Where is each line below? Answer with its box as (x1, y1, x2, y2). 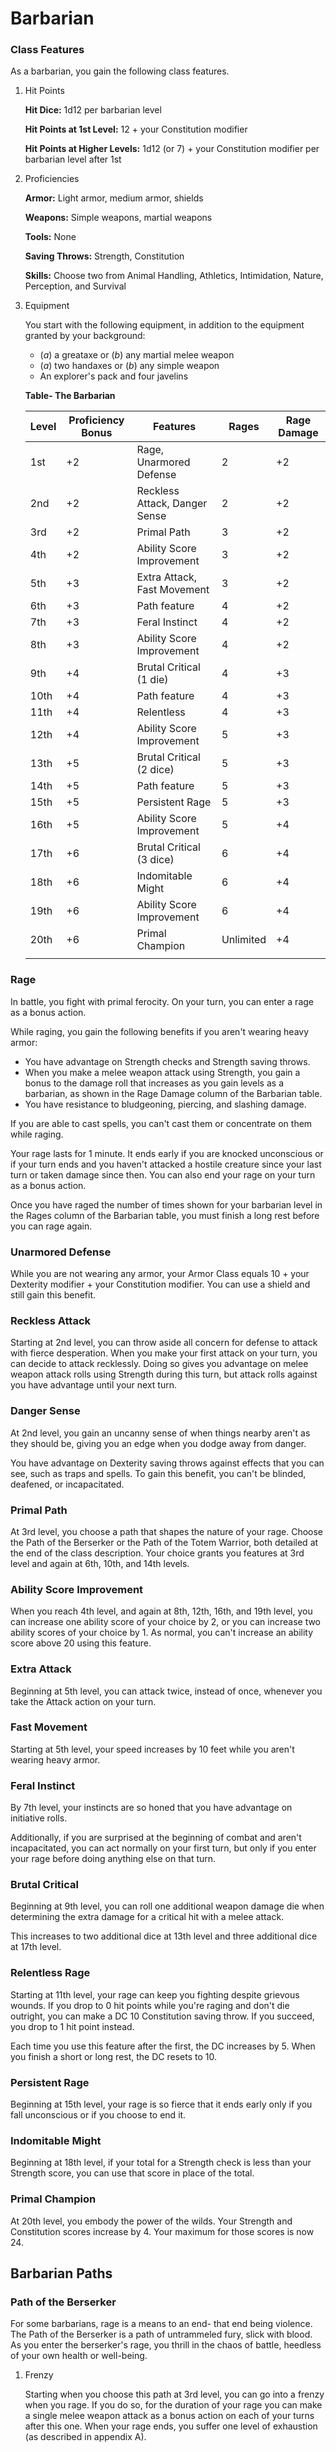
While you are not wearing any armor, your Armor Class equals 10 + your (10, 1268, 310, 1280)
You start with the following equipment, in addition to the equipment (24, 319, 305, 331)
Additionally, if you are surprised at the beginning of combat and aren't (10, 1832, 302, 1844)
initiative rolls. (10, 1812, 68, 1824)
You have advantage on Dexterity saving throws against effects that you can (10, 1457, 325, 1469)
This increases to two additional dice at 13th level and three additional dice (10, 1930, 318, 1942)
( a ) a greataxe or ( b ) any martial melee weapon (39, 349, 235, 361)
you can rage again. (10, 1220, 93, 1232)
